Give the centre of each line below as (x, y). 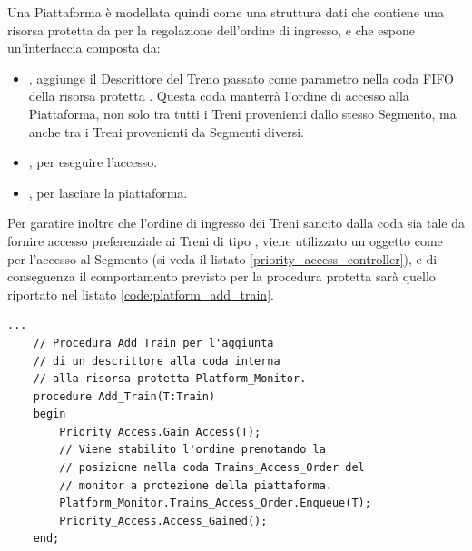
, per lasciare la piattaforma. (108, 192)
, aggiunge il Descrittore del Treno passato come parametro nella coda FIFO (241, 78)
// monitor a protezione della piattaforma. (196, 485)
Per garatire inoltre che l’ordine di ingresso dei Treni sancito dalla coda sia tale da (236, 223)
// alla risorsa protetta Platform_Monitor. (170, 379)
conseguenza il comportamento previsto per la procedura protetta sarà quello (221, 276)
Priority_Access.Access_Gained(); (163, 521)
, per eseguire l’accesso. (93, 162)
